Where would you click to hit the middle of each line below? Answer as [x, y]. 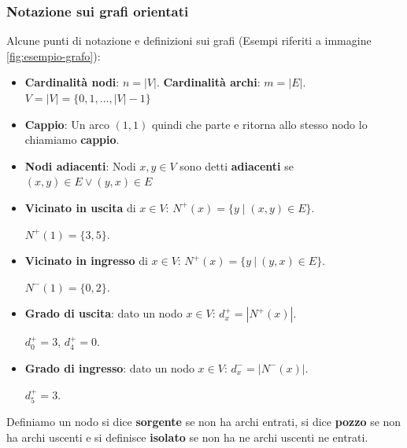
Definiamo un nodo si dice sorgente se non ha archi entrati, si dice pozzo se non [204, 421]
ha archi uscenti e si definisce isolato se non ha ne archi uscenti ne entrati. [187, 437]
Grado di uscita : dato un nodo [104, 313]
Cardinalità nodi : [72, 82]
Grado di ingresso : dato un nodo [109, 367]
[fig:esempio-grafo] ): [54, 55]
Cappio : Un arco [67, 124]
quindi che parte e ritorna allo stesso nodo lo [259, 124]
